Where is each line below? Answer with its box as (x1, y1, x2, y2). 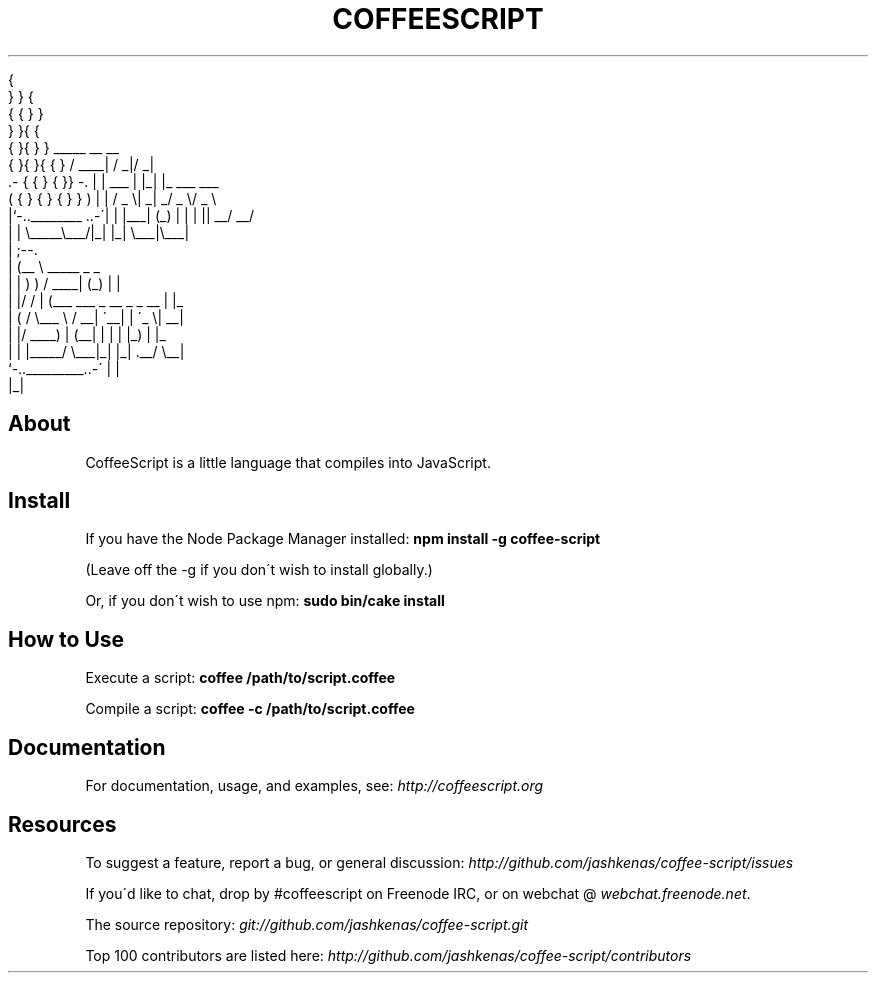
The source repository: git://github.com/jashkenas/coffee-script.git (85, 915, 529, 933)
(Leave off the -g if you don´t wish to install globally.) (85, 561, 433, 579)
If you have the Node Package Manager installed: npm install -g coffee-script (85, 530, 601, 548)
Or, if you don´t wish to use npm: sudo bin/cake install (85, 592, 445, 610)
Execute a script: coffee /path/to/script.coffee (85, 669, 396, 687)
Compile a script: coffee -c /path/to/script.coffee (85, 700, 415, 718)
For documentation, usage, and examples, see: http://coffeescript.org (85, 777, 544, 795)
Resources (8, 811, 117, 837)
